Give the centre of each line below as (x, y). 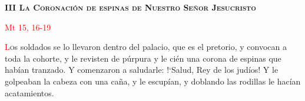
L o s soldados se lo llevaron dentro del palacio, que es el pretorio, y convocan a (146, 47)
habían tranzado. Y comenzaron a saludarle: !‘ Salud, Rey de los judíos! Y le (142, 70)
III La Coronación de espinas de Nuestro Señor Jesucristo (130, 7)
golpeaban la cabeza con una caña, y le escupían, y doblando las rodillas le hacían (153, 81)
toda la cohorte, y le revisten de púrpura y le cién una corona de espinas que (143, 58)
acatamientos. (29, 92)
